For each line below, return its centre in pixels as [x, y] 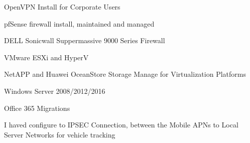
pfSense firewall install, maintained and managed [79, 23]
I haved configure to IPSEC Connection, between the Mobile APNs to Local [121, 125]
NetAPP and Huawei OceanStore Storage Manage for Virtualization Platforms [125, 74]
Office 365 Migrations [37, 108]
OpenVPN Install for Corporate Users [62, 7]
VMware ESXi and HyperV [46, 57]
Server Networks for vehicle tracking [60, 134]
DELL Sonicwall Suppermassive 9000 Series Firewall [85, 40]
